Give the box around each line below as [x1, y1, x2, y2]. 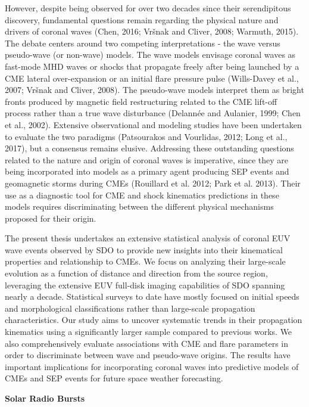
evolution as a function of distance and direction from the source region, [5, 267, 268, 279]
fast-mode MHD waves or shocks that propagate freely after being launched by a [5, 60, 299, 72]
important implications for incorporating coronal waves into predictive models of [5, 360, 299, 372]
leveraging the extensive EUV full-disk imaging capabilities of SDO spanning [5, 278, 285, 291]
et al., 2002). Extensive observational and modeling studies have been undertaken [5, 118, 302, 131]
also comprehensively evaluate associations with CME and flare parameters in [5, 337, 289, 349]
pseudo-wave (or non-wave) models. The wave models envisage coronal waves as [5, 48, 296, 61]
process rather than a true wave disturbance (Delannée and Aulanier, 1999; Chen [5, 107, 301, 119]
